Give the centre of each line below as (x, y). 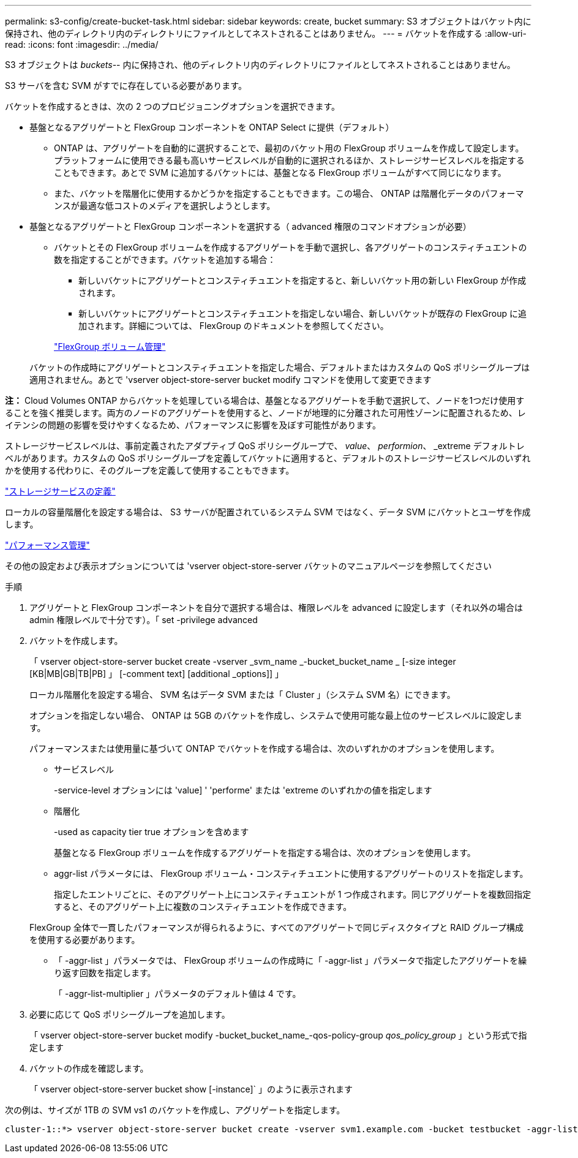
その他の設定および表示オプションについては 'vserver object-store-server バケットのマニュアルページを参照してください (248, 566)
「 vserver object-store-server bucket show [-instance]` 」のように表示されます (191, 1089)
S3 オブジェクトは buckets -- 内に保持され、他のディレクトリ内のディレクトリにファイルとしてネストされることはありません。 (260, 65)
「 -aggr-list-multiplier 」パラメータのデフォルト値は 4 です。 (178, 993)
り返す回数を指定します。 (105, 973)
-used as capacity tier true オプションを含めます (152, 832)
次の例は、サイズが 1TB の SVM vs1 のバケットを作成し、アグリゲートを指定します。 (175, 1110)
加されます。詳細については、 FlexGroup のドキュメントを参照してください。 (234, 326)
